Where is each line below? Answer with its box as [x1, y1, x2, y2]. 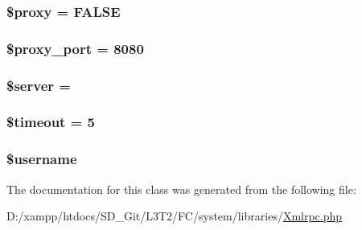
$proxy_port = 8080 [6, 38, 144, 58]
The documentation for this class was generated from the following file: [6, 180, 356, 197]
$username [6, 149, 77, 169]
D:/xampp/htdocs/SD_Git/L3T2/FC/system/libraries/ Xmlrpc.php [6, 207, 343, 224]
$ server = [6, 75, 71, 95]
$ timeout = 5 [6, 112, 95, 132]
